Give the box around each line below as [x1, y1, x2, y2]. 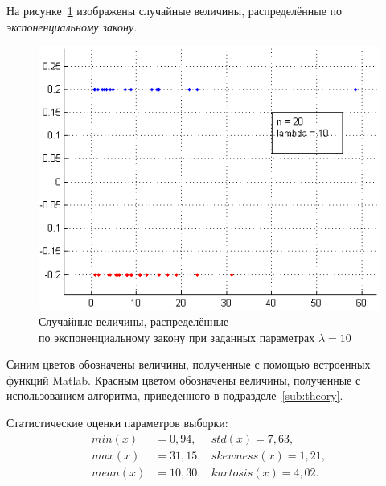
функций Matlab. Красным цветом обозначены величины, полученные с [6, 371, 361, 388]
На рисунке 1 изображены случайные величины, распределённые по [6, 2, 343, 19]
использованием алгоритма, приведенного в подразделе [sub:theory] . [6, 387, 343, 404]
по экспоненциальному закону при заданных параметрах [39, 328, 315, 345]
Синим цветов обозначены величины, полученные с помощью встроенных [6, 356, 371, 373]
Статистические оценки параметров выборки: [6, 414, 228, 431]
